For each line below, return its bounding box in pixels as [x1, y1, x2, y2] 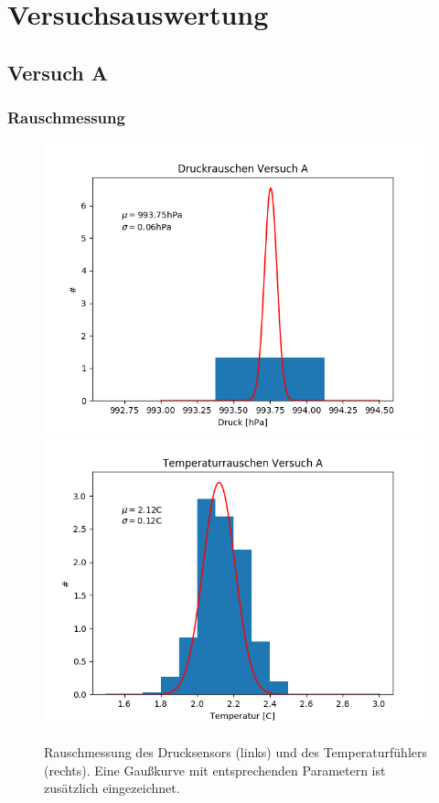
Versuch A [7, 58, 108, 86]
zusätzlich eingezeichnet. [44, 778, 180, 798]
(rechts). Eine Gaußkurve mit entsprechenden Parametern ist [44, 760, 386, 779]
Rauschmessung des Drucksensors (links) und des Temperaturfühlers [44, 742, 428, 761]
